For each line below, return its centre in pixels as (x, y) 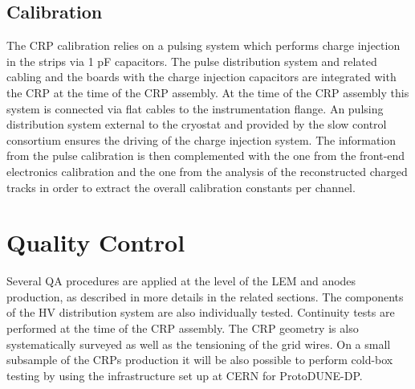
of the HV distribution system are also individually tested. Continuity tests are (201, 312)
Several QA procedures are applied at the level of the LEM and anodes (181, 281)
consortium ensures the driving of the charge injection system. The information (201, 139)
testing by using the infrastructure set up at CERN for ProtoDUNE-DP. (185, 375)
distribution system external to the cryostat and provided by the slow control (197, 124)
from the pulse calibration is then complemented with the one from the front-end (206, 156)
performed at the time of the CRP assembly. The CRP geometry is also (183, 328)
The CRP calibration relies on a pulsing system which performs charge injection (203, 45)
